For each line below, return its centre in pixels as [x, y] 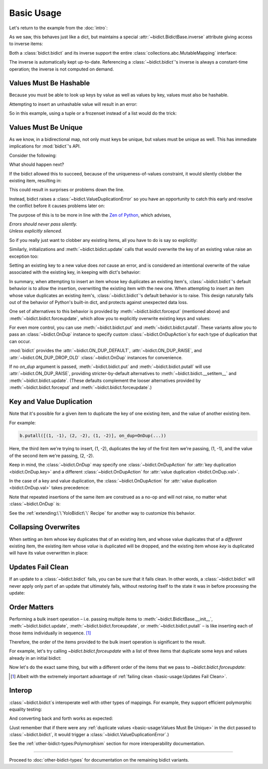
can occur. [20, 341]
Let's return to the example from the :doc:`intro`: [58, 28]
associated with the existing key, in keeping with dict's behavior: [75, 272]
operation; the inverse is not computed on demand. [62, 69]
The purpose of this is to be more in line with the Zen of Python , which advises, [90, 215]
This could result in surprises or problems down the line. [67, 190]
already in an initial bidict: [35, 658]
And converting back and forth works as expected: [61, 718]
